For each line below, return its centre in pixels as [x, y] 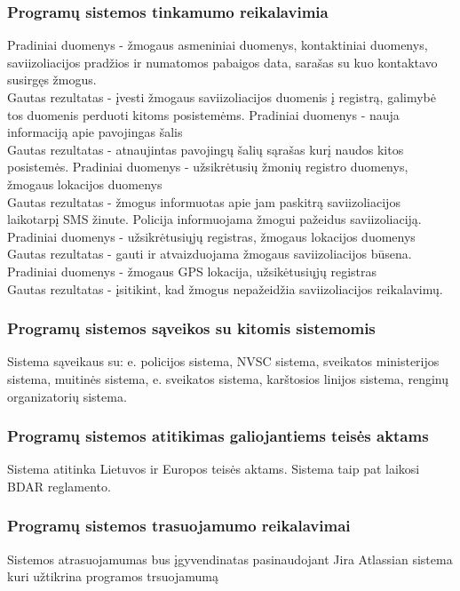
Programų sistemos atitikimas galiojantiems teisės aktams [218, 436]
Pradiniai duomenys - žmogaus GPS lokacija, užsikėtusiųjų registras [192, 271]
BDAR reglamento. [59, 486]
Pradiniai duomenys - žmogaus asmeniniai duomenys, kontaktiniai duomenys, [218, 45]
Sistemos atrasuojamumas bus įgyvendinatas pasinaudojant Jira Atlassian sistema [230, 559]
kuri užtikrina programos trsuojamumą [113, 576]
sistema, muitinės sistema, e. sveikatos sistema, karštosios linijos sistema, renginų [228, 378]
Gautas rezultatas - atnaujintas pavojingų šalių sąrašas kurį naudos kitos [206, 149]
